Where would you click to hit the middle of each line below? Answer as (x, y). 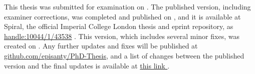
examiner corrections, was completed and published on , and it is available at (122, 16)
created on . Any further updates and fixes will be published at (101, 46)
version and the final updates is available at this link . (87, 65)
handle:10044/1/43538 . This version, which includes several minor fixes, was (122, 36)
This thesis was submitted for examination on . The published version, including (127, 6)
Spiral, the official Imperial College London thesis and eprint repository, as (119, 26)
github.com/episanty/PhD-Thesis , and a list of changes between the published (124, 55)
